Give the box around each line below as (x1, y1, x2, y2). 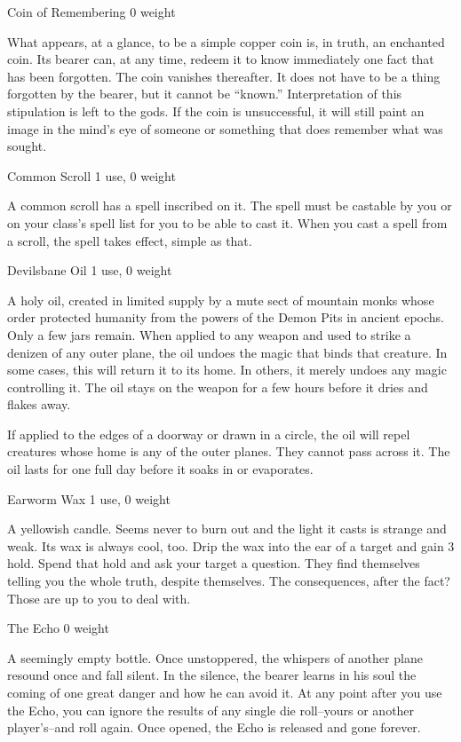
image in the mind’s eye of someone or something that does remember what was (7, 119, 443, 138)
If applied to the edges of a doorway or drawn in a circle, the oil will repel (7, 424, 410, 443)
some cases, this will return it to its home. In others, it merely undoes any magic (7, 360, 447, 379)
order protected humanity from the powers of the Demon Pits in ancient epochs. (7, 308, 444, 327)
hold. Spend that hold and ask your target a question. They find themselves (7, 554, 420, 572)
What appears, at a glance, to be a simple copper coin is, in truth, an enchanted (7, 32, 445, 51)
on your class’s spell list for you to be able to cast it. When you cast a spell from (7, 213, 448, 232)
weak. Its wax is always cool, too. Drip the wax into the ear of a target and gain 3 (7, 536, 455, 555)
